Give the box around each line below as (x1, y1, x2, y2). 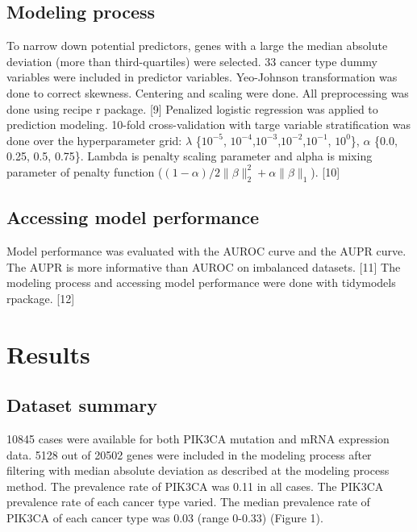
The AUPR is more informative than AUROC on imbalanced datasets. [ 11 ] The (6, 258, 401, 275)
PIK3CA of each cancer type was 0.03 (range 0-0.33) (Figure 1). (6, 509, 323, 526)
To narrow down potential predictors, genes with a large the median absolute (6, 37, 388, 54)
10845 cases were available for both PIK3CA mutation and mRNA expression (6, 430, 390, 447)
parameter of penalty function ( (6, 163, 163, 180)
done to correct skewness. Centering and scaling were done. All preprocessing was (6, 84, 409, 101)
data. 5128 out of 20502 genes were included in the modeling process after (6, 446, 372, 463)
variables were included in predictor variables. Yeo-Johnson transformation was (6, 69, 398, 85)
